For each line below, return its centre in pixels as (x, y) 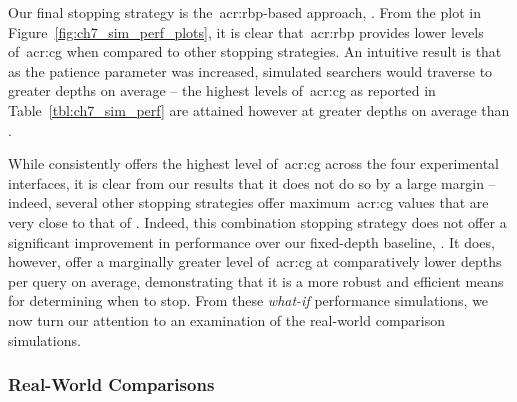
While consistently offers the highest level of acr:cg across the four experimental (254, 163)
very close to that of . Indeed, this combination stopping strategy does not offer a (257, 221)
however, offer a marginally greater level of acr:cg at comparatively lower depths (255, 261)
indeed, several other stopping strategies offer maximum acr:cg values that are (248, 202)
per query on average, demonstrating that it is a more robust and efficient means (256, 280)
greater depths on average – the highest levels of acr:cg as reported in (222, 90)
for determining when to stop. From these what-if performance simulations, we (248, 300)
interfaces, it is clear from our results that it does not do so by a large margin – (252, 182)
